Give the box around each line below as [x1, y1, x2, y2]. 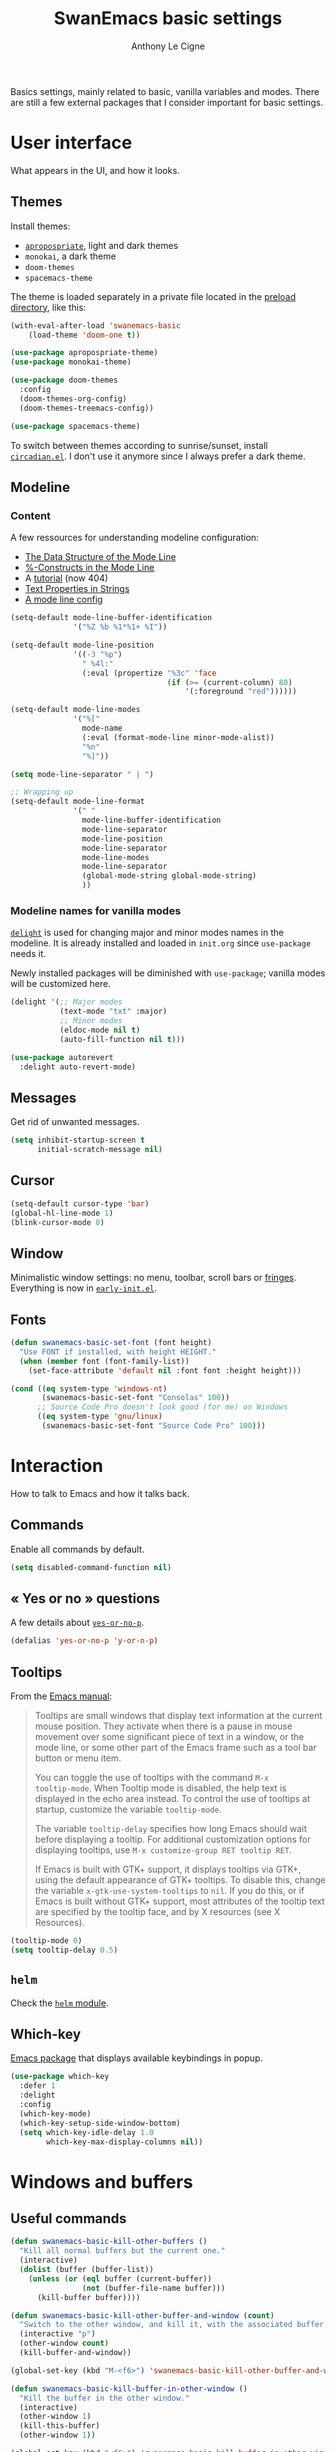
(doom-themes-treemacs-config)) [19, 403, 155, 413]
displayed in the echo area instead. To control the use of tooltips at [34, 1793, 311, 1805]
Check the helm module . [10, 1997, 109, 2009]
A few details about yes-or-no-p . [10, 1617, 145, 1629]
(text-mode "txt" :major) [59, 1007, 168, 1017]
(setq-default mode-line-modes [10, 705, 141, 715]
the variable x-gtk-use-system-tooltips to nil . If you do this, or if [34, 1885, 305, 1897]
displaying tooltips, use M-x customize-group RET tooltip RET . [34, 1844, 292, 1856]
